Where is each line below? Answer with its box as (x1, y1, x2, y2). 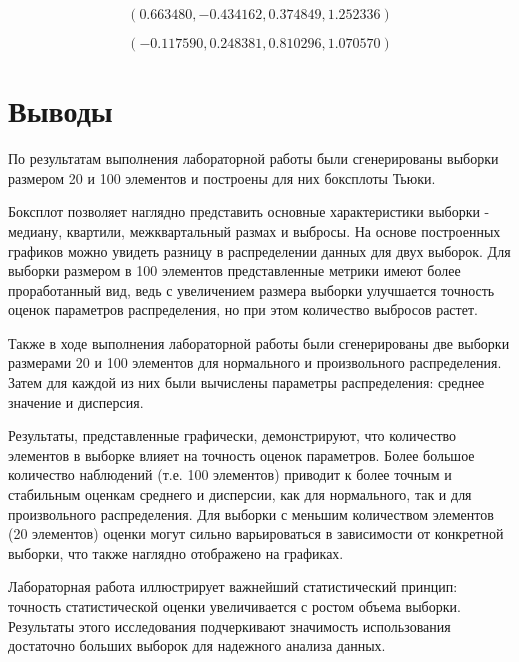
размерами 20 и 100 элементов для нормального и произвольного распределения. (8, 352, 502, 373)
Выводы (8, 90, 113, 131)
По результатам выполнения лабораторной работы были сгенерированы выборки (8, 148, 499, 169)
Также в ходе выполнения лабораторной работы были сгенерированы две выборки (8, 332, 510, 353)
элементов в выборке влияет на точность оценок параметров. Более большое (8, 444, 475, 465)
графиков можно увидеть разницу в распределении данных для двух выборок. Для (8, 240, 511, 261)
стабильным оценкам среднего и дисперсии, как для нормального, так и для (8, 484, 472, 505)
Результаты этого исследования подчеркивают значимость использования (8, 615, 451, 636)
